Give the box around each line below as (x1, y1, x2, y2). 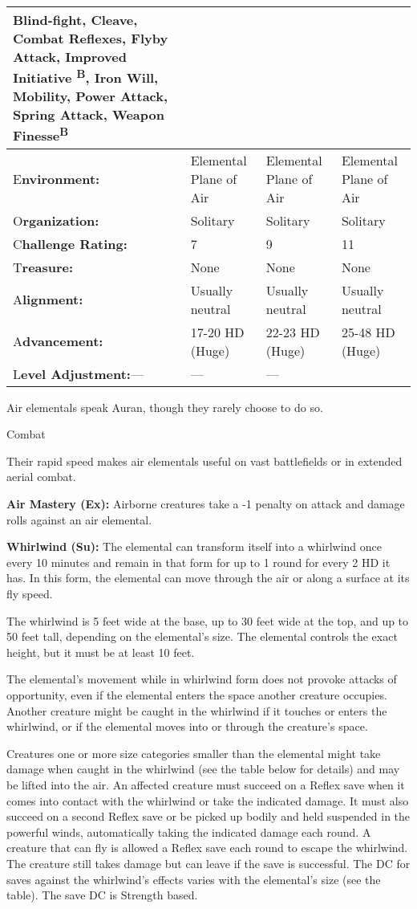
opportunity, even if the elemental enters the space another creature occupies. (6, 686, 387, 703)
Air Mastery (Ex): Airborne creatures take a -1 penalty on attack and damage (6, 495, 405, 512)
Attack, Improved (13, 47, 127, 66)
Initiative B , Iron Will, (13, 66, 159, 88)
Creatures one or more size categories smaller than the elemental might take (6, 744, 381, 761)
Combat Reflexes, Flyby (13, 29, 168, 47)
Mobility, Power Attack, (13, 87, 168, 106)
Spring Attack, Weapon (13, 105, 164, 124)
